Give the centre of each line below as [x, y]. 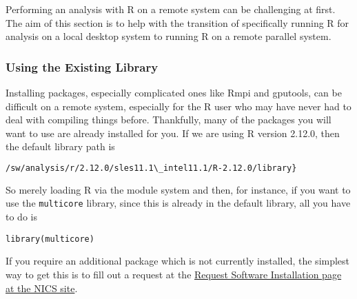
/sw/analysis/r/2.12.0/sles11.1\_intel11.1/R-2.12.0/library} [151, 168]
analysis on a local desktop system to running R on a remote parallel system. [169, 36]
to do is [21, 217]
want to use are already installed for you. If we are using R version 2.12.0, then [173, 133]
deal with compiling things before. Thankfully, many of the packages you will [169, 120]
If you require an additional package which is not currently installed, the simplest [178, 261]
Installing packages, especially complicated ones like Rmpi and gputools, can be [174, 92]
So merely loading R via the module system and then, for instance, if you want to [178, 189]
